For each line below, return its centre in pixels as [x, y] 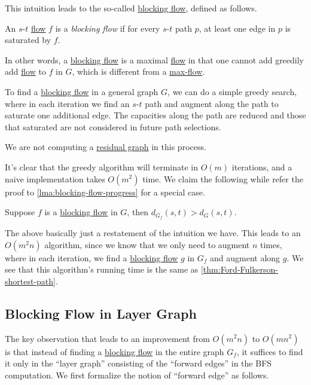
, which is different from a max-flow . [138, 71]
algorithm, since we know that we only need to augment [147, 244]
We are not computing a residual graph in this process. [106, 147]
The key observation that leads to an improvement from [107, 338]
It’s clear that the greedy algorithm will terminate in [102, 166]
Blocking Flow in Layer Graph [101, 313]
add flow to [25, 71]
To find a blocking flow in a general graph [82, 91]
